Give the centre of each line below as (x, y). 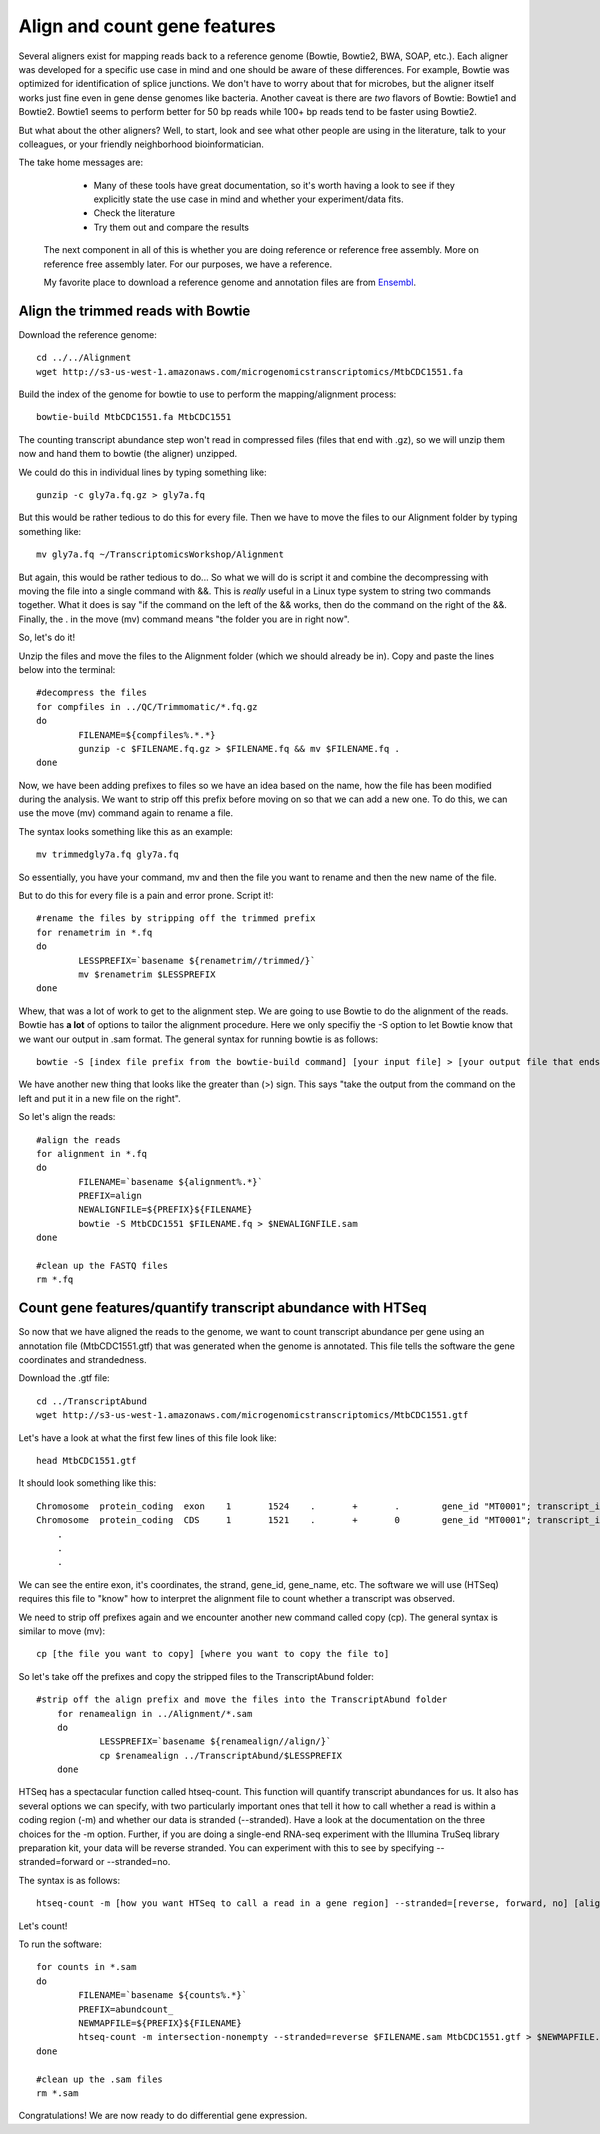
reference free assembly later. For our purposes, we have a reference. (188, 264)
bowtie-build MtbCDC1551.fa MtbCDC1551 (134, 417)
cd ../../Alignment (84, 358)
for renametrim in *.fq (94, 932)
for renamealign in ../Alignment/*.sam (154, 1713)
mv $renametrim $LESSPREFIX (147, 974)
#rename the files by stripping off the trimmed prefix (176, 918)
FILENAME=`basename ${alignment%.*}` (171, 1181)
